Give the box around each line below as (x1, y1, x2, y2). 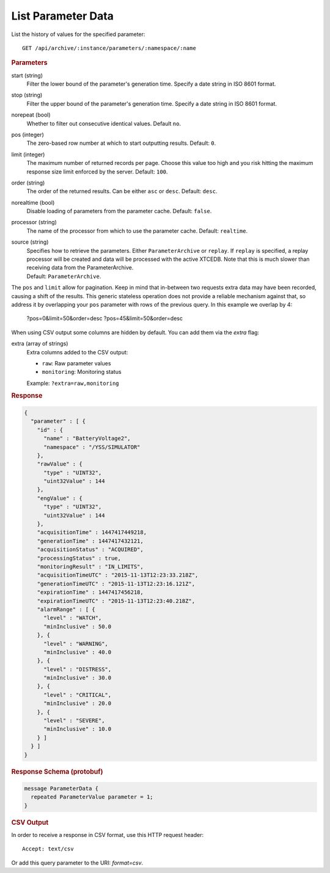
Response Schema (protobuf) (11, 767, 103, 776)
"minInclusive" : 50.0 (43, 623, 112, 630)
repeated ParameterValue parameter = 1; (31, 794, 153, 800)
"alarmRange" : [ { (37, 605, 96, 613)
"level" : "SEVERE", (43, 717, 105, 724)
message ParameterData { (24, 785, 99, 792)
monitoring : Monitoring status (42, 368, 122, 376)
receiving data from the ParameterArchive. (26, 264, 134, 271)
